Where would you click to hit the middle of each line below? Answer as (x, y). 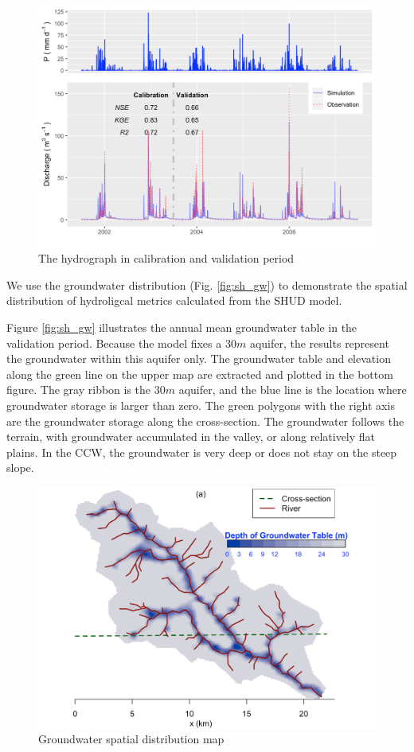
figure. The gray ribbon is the (79, 390)
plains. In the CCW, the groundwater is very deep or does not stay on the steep (202, 452)
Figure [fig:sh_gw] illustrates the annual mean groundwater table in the (182, 327)
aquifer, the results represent (319, 343)
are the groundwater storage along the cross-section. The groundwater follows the (205, 421)
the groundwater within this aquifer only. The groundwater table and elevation (199, 358)
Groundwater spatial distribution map (131, 739)
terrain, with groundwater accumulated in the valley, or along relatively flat (191, 436)
